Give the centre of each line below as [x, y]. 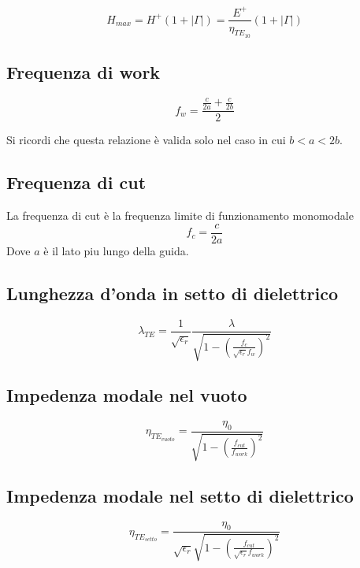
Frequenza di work [84, 72]
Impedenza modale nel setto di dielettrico [180, 495]
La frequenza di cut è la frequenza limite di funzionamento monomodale [180, 215]
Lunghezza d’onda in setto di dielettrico [172, 293]
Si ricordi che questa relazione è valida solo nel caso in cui [146, 140]
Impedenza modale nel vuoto [127, 395]
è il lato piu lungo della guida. [116, 250]
